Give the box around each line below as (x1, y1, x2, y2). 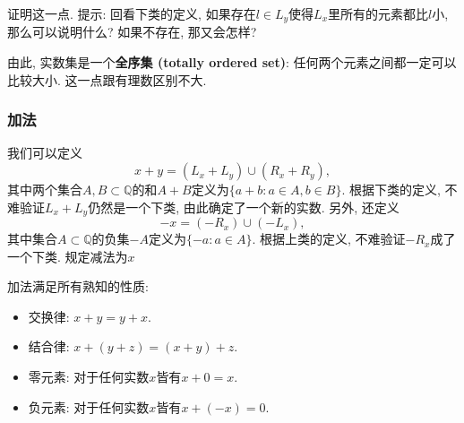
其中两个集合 (7, 180, 82, 199)
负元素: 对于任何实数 (28, 397, 150, 416)
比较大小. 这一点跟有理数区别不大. (7, 70, 207, 89)
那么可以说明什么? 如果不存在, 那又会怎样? (7, 22, 257, 41)
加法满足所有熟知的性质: (7, 277, 149, 296)
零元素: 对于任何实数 (28, 367, 150, 386)
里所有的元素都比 (328, 4, 429, 22)
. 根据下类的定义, (341, 180, 441, 199)
